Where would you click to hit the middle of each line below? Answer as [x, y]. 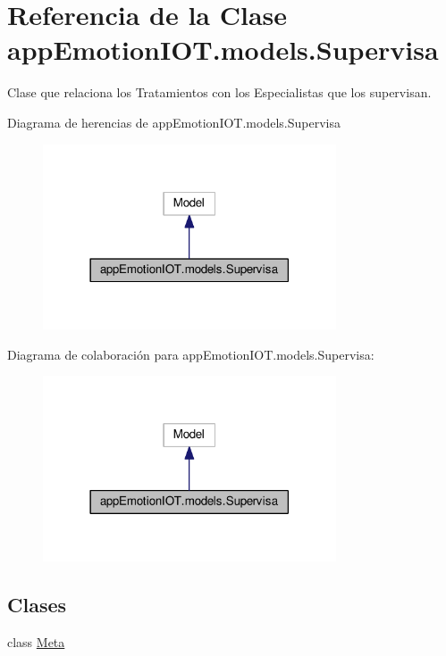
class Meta [36, 642]
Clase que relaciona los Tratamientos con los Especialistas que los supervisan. [219, 92]
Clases [37, 605]
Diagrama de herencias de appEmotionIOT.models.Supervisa [174, 122]
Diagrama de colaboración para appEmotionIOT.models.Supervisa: [191, 354]
